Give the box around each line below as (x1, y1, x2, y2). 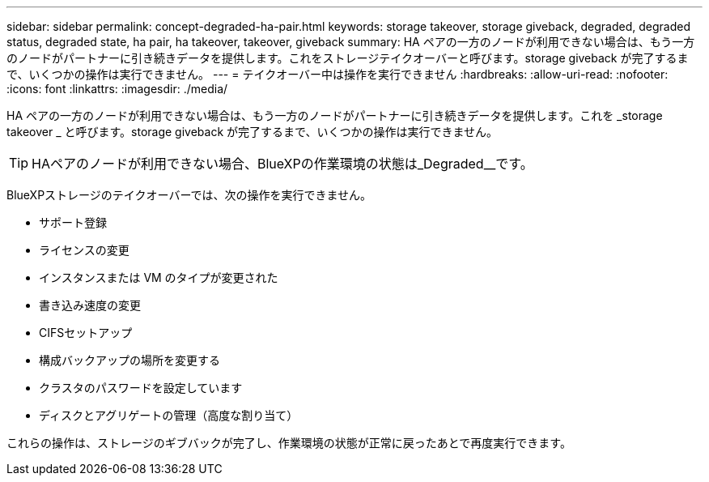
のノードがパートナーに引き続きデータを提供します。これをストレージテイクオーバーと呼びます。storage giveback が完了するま (6, 51, 689, 65)
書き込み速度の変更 (39, 298, 141, 312)
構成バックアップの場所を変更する (39, 353, 220, 367)
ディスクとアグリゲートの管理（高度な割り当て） (39, 408, 299, 422)
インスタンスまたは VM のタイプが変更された (39, 271, 278, 284)
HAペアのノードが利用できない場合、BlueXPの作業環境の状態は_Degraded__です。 (32, 156, 533, 172)
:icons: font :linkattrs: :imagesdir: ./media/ (6, 82, 228, 96)
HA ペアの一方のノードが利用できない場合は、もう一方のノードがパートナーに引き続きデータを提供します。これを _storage (6, 109, 663, 122)
